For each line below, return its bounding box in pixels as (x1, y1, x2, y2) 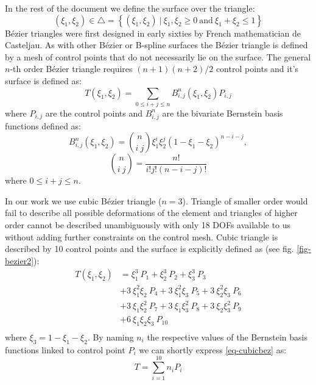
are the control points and (45, 106, 142, 119)
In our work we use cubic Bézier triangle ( (5, 194, 162, 207)
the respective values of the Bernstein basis (147, 330, 307, 343)
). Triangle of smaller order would (182, 194, 308, 207)
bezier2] (5, 254, 34, 267)
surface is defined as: (5, 74, 82, 87)
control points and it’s (216, 62, 299, 75)
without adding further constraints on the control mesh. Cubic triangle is (5, 230, 278, 243)
